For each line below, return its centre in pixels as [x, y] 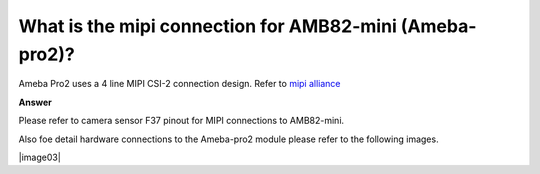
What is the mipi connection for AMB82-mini [207, 26]
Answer [35, 102]
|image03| [40, 157]
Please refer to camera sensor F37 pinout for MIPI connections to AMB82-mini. [181, 121]
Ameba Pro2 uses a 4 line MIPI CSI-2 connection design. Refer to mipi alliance [179, 84]
